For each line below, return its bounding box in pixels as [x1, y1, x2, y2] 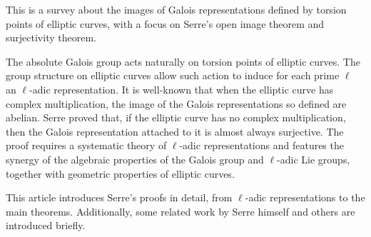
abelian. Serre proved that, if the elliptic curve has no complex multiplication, [6, 110, 346, 125]
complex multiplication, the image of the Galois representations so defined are [6, 96, 347, 111]
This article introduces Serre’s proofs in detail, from [6, 190, 233, 205]
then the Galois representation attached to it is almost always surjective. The [6, 123, 344, 138]
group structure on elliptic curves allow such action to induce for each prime [6, 68, 340, 83]
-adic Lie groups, [277, 151, 350, 166]
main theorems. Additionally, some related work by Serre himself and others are [6, 203, 355, 218]
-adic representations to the [245, 190, 365, 205]
